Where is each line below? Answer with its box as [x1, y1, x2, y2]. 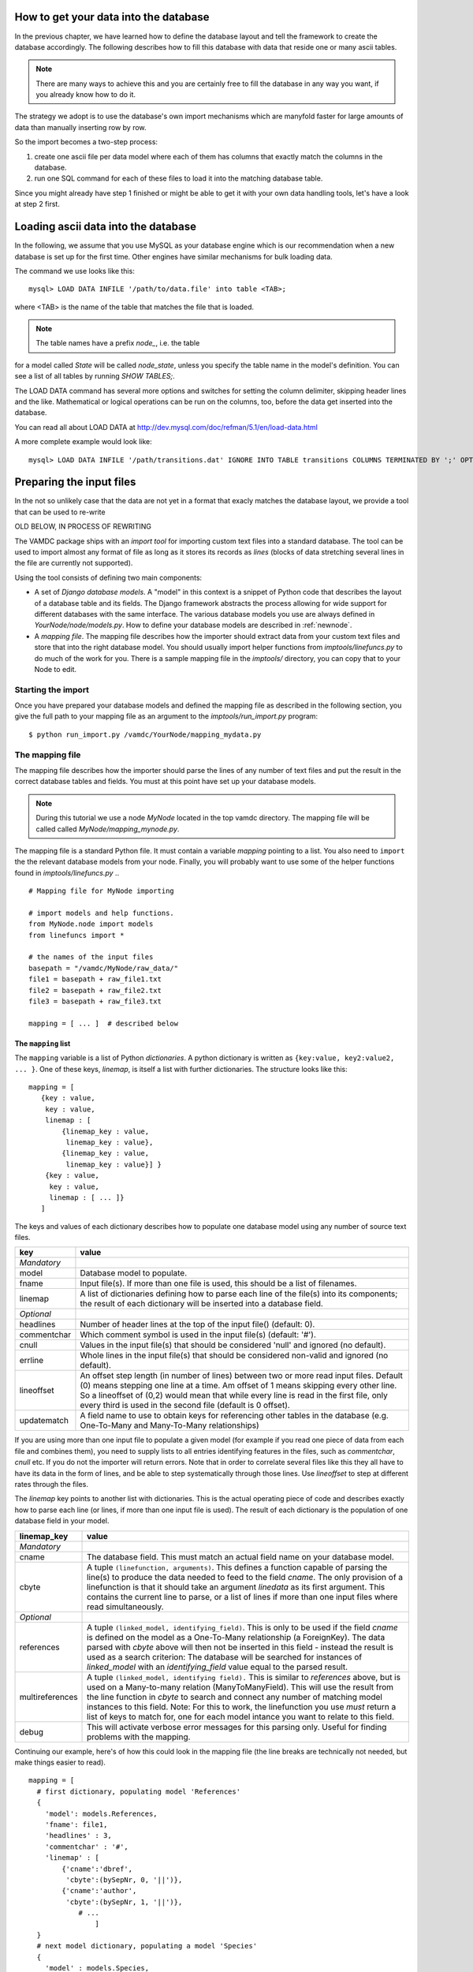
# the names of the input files [28, 953, 154, 962]
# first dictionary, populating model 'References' [36, 1787, 240, 1796]
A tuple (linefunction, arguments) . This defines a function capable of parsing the [87, 1562, 388, 1573]
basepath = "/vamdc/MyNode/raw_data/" [28, 963, 179, 973]
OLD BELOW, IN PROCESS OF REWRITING [14, 521, 152, 532]
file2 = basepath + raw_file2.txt [28, 986, 162, 995]
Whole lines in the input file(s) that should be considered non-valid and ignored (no [80, 1350, 389, 1361]
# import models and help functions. [28, 908, 175, 917]
